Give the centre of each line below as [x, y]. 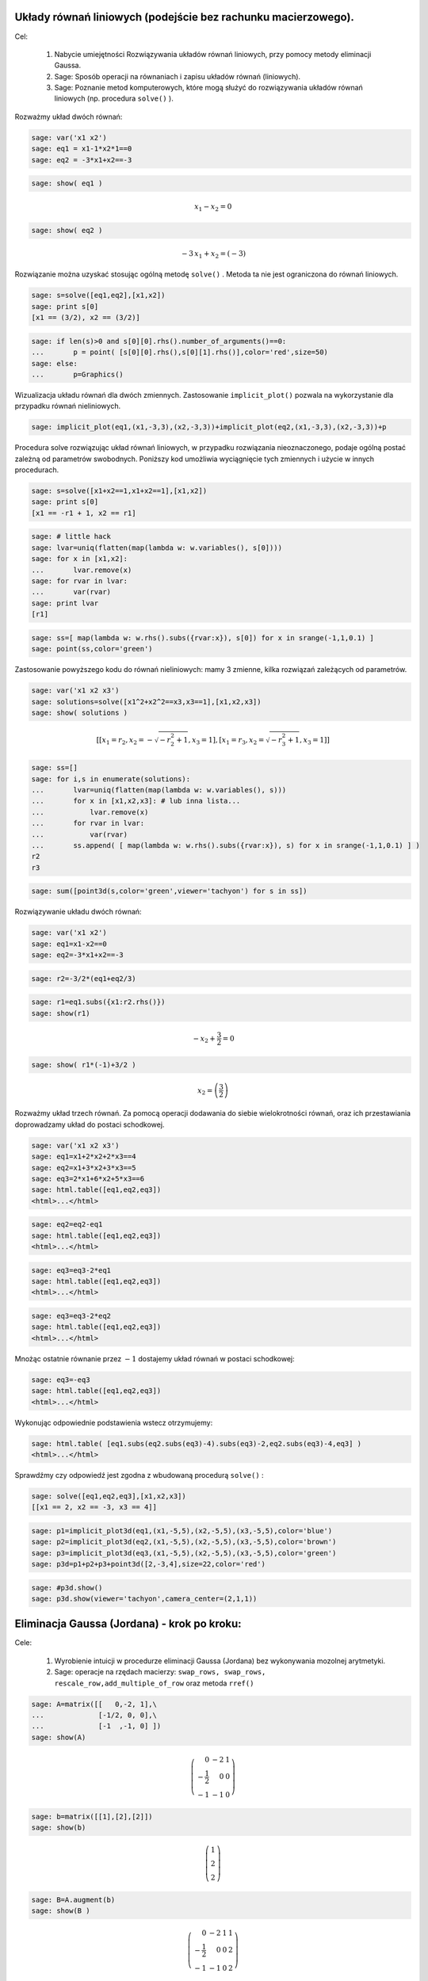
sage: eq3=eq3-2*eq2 [71, 1316]
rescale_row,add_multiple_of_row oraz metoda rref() [154, 1683]
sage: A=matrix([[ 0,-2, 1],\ [94, 1704]
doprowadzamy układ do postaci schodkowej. [90, 1124]
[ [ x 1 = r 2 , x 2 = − [125, 741]
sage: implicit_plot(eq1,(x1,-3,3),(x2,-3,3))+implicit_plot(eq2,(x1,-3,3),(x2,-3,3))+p [209, 427]
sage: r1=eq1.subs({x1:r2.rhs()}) [98, 1002]
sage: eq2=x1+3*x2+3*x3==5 [84, 1168]
